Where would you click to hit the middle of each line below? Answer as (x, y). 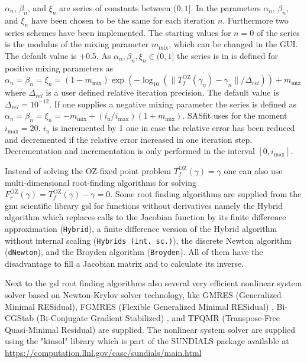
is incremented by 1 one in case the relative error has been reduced (174, 128)
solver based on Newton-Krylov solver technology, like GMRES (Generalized (143, 295)
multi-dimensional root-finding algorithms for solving (101, 182)
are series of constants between (115, 8)
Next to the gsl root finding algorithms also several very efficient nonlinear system (153, 283)
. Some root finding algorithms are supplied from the (206, 194)
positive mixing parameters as (59, 68)
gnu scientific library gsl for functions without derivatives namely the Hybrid (144, 205)
